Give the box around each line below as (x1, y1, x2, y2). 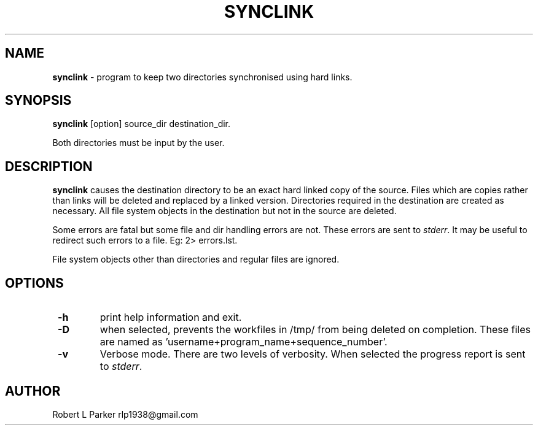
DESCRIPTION (5, 158, 93, 174)
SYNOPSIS (5, 93, 72, 109)
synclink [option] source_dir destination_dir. (52, 118, 231, 129)
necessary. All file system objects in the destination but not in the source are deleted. (52, 205, 397, 217)
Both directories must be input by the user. (52, 137, 225, 148)
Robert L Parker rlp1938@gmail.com (52, 409, 198, 420)
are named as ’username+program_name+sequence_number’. (99, 336, 388, 348)
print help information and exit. (99, 311, 242, 324)
